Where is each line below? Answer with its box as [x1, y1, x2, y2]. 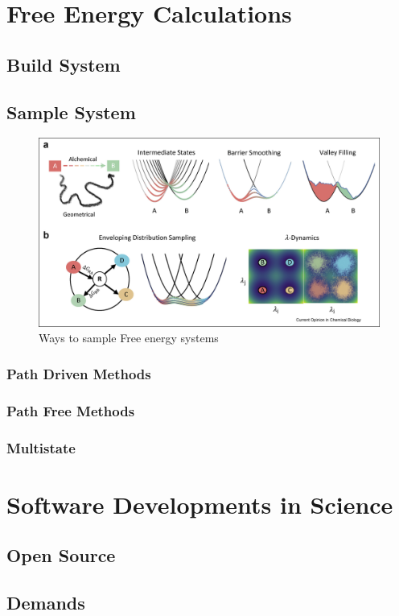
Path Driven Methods [6, 363, 151, 383]
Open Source [6, 543, 116, 568]
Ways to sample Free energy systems [39, 329, 219, 346]
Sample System [6, 99, 136, 124]
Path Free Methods [6, 400, 135, 420]
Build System [6, 52, 121, 76]
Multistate [6, 437, 76, 457]
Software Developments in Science [6, 487, 393, 520]
